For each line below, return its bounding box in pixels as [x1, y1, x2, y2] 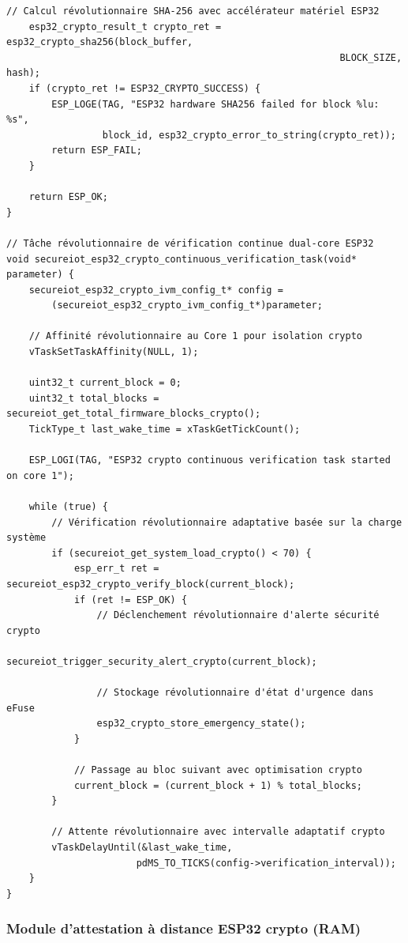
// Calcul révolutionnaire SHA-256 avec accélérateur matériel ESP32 [6, 6, 380, 17]
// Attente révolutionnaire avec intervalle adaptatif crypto [51, 826, 385, 838]
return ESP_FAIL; [51, 145, 142, 157]
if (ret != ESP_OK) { [73, 594, 188, 605]
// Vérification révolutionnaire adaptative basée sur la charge [51, 516, 402, 528]
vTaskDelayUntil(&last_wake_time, [51, 842, 233, 854]
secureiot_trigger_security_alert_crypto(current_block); [6, 655, 317, 667]
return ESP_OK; [28, 191, 108, 203]
